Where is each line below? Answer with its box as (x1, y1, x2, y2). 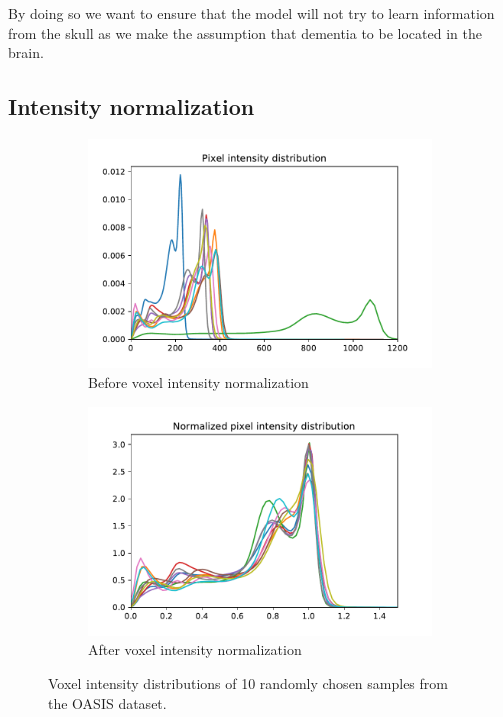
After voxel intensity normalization (88, 639, 302, 660)
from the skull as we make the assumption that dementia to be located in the (8, 22, 482, 43)
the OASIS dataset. (48, 692, 167, 713)
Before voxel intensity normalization (88, 371, 309, 392)
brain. (8, 42, 44, 63)
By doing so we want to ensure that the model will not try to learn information (8, 3, 495, 23)
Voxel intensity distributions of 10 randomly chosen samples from (48, 673, 448, 694)
